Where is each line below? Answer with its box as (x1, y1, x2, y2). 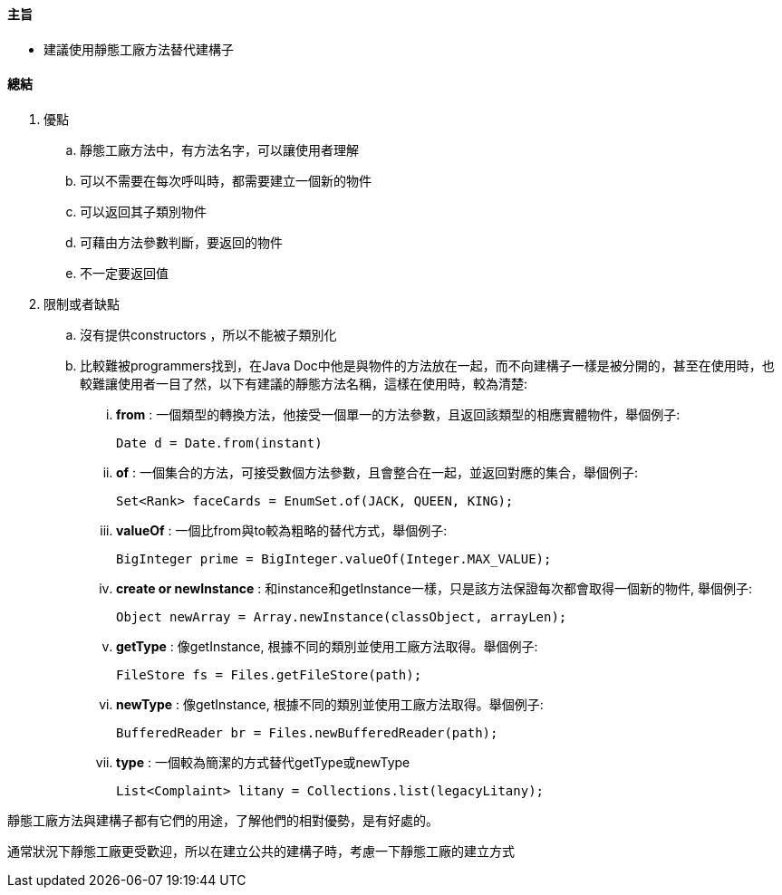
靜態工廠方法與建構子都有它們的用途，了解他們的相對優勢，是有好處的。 (7, 812, 439, 828)
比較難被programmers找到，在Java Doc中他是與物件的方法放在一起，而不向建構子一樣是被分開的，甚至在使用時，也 (80, 357, 775, 373)
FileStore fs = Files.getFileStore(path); (116, 667, 422, 682)
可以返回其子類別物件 (80, 203, 207, 219)
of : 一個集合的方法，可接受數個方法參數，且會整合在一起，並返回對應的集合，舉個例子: (116, 464, 639, 480)
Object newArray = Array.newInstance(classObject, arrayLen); (116, 609, 567, 624)
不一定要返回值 (80, 265, 169, 281)
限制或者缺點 (43, 295, 120, 312)
